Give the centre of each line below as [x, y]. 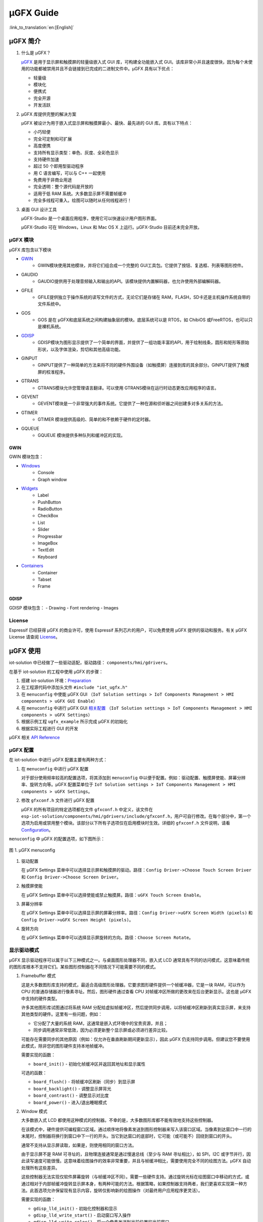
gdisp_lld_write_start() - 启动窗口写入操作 [82, 1215]
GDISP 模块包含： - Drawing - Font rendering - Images [64, 608]
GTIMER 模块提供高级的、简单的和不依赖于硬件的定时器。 [95, 419]
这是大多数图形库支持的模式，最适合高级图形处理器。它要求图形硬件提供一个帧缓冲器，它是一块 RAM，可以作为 [133, 984]
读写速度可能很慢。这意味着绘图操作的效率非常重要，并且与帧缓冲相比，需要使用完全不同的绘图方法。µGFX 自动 [138, 1161]
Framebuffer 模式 [38, 976]
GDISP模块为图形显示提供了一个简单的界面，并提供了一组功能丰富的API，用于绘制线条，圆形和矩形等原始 [143, 343]
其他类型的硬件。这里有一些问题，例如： [62, 1014]
